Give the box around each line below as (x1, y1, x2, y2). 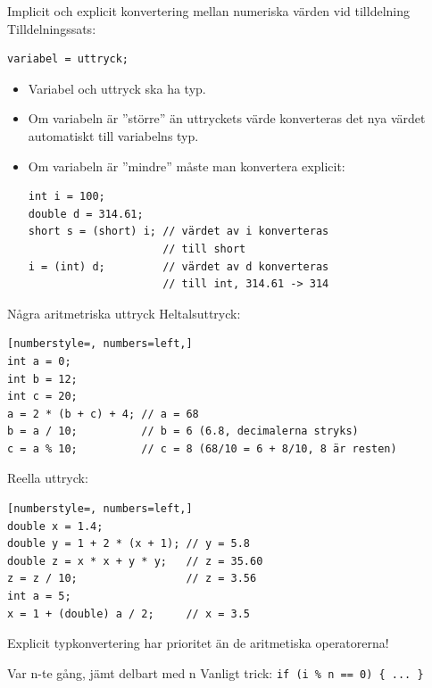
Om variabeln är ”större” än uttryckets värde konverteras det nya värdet (28, 109, 426, 128)
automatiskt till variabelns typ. (28, 126, 199, 145)
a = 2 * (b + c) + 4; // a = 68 (7, 407, 199, 420)
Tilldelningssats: (7, 19, 96, 37)
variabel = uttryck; (7, 53, 129, 66)
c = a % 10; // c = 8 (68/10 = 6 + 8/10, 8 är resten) (7, 442, 397, 455)
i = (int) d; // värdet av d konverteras (28, 260, 329, 273)
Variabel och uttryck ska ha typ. (28, 79, 206, 97)
